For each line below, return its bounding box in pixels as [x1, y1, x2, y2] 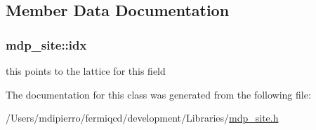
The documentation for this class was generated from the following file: [6, 87, 311, 101]
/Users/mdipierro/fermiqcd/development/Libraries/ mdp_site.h [6, 110, 279, 125]
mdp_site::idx [6, 36, 87, 53]
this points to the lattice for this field [6, 64, 166, 78]
